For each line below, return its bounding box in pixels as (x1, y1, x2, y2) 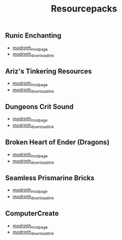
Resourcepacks (50, 3, 117, 15)
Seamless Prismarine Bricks (5, 174, 94, 182)
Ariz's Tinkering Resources (5, 67, 92, 75)
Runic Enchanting (5, 31, 61, 40)
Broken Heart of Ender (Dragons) (5, 138, 110, 147)
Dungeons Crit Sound (5, 102, 74, 111)
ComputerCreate (5, 209, 59, 218)
